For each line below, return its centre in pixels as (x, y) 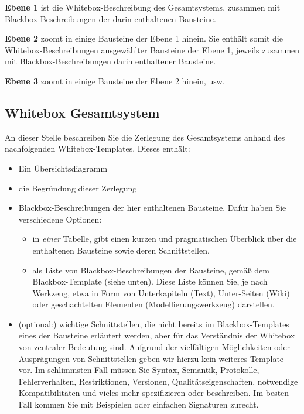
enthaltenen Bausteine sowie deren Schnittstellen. (121, 250)
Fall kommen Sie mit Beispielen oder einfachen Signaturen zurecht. (139, 404)
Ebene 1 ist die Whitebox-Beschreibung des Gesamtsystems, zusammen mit (143, 7)
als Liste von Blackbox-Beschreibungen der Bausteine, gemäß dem (151, 270)
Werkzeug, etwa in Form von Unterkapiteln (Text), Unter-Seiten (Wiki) (161, 292)
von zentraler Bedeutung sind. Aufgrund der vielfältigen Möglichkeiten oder (154, 347)
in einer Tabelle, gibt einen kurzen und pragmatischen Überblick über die (165, 239)
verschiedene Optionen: (60, 219)
